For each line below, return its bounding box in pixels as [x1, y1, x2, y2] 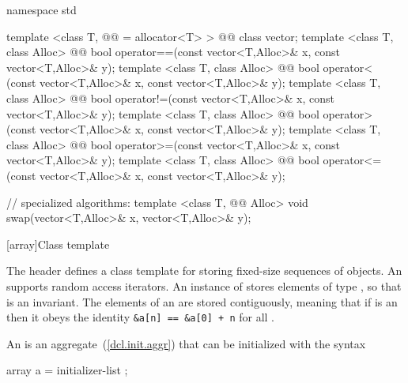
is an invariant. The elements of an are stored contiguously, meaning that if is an [6, 293, 398, 310]
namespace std [6, 2, 77, 17]
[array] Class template [6, 235, 110, 252]
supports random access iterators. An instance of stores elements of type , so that [6, 277, 402, 294]
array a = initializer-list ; [6, 362, 128, 378]
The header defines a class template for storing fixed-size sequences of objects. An [6, 262, 402, 279]
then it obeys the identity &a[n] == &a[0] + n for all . [6, 309, 274, 325]
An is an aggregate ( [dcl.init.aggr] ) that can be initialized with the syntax [6, 335, 366, 351]
